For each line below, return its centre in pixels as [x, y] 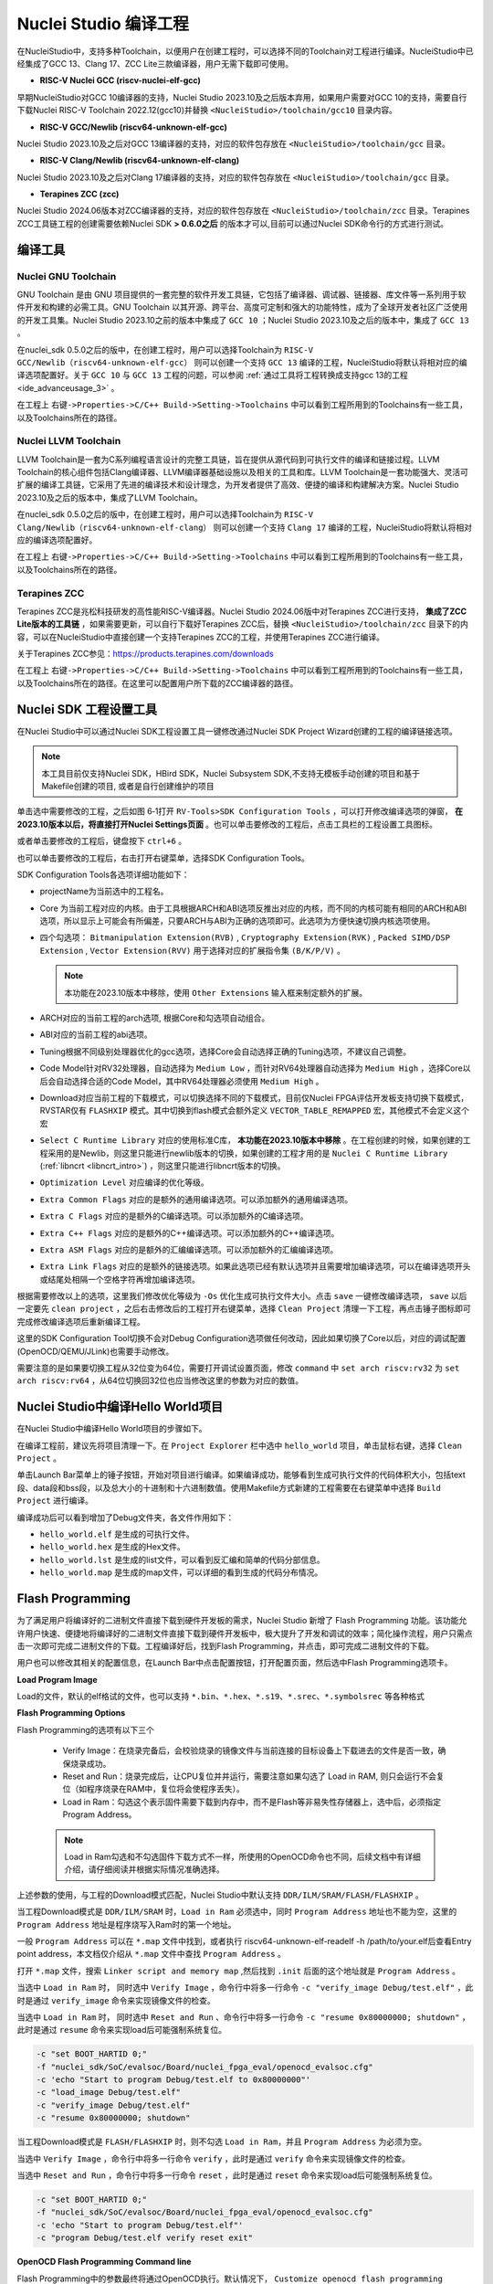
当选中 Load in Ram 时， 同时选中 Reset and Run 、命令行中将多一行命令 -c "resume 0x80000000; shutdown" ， [243, 2017]
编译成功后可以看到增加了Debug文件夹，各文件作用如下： [126, 1517]
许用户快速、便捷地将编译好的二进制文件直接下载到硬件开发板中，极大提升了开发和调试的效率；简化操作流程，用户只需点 [245, 1633]
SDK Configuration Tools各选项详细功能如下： [103, 874]
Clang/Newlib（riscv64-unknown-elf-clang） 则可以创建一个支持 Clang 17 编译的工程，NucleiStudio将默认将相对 [245, 527]
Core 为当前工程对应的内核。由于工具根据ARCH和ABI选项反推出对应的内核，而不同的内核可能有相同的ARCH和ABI [253, 908]
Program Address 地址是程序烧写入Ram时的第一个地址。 [126, 1924]
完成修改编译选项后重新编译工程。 [81, 1321]
